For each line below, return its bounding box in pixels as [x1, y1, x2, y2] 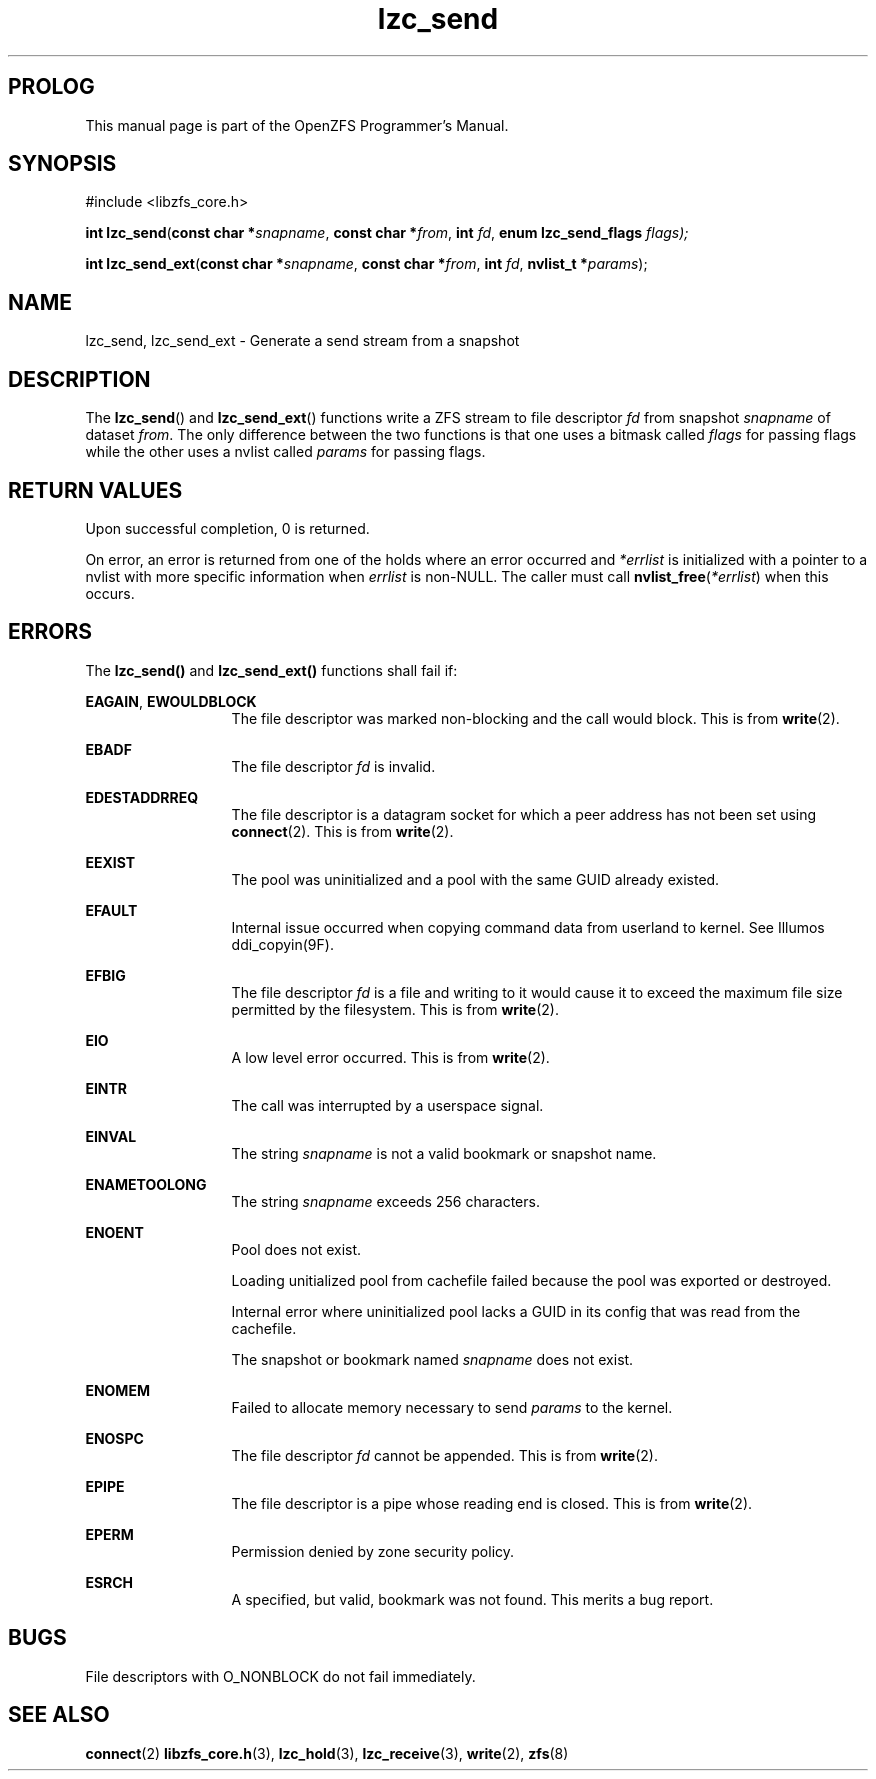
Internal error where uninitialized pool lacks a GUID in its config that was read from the [231, 1302, 801, 1320]
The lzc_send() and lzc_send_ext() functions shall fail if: [85, 661, 458, 679]
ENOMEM [85, 1381, 150, 1399]
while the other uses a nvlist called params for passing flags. [85, 443, 486, 461]
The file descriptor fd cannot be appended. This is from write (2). [231, 1446, 658, 1464]
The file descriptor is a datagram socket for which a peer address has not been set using [231, 805, 817, 823]
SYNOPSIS [8, 151, 117, 177]
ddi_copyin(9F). [231, 935, 334, 953]
